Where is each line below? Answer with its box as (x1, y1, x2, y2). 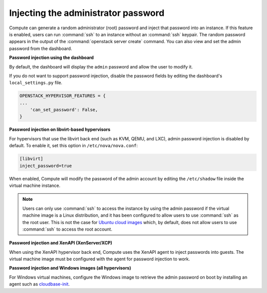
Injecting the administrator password (9, 7, 165, 18)
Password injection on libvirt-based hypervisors (9, 126, 111, 132)
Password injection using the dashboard (9, 55, 94, 60)
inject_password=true (19, 163, 72, 169)
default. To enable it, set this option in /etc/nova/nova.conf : (9, 143, 138, 149)
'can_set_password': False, (30, 107, 98, 113)
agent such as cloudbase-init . (9, 281, 70, 287)
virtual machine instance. (9, 182, 60, 188)
